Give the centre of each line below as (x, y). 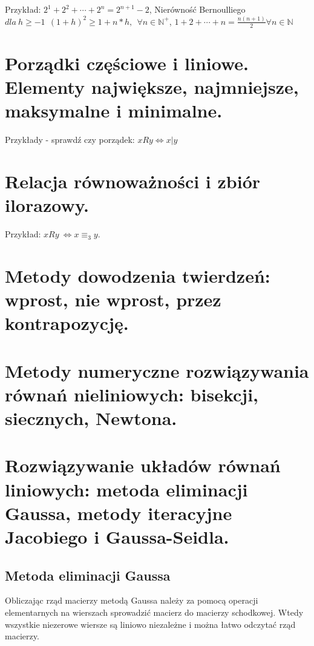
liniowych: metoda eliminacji (126, 489)
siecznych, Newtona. (91, 418)
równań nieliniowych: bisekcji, (132, 394)
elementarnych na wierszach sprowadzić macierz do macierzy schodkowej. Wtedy (154, 612)
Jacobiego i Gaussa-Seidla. (117, 536)
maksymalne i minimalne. (114, 110)
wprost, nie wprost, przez (113, 299)
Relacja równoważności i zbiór (133, 181)
